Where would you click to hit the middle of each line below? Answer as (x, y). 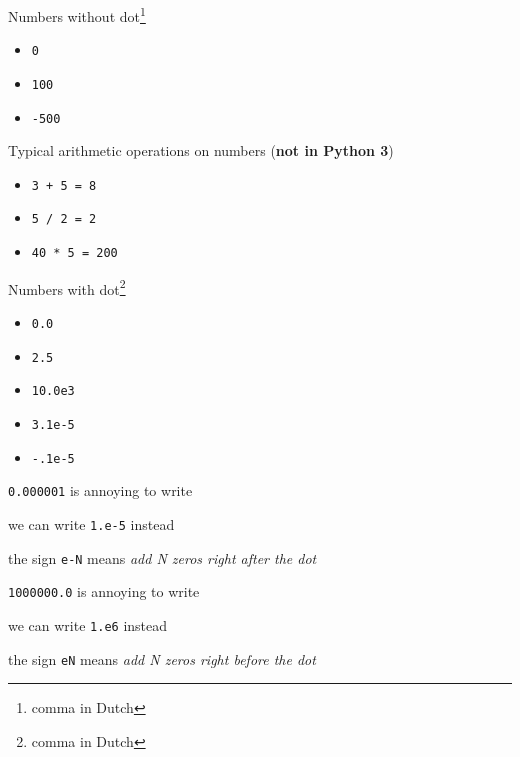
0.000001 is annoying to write (100, 490)
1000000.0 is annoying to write (104, 591)
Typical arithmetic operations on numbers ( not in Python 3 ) (201, 150)
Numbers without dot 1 (77, 14)
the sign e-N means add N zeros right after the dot (162, 557)
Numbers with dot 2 (67, 287)
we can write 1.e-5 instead (91, 523)
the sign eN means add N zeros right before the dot (162, 658)
